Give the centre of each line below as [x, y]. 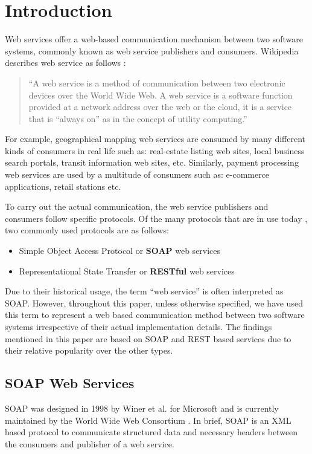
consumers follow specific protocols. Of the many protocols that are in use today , [156, 218]
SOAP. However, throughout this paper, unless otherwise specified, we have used [154, 303]
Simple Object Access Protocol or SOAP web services [120, 251]
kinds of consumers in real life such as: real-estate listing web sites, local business [155, 150]
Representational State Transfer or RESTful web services [127, 271]
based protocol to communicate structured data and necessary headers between [151, 432]
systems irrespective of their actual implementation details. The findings [138, 326]
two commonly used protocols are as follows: [87, 230]
